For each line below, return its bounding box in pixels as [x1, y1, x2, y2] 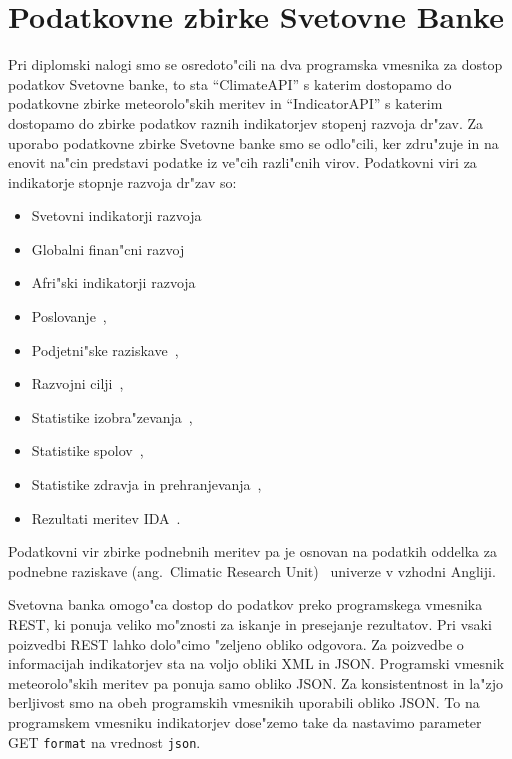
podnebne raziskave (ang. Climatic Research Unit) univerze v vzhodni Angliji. [8, 560, 496, 581]
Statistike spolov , [31, 440, 144, 461]
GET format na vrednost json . [8, 731, 201, 752]
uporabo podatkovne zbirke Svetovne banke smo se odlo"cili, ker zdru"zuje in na [8, 132, 499, 153]
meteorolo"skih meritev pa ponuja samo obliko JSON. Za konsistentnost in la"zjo [8, 672, 503, 693]
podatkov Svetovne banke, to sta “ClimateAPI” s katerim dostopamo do [8, 73, 452, 94]
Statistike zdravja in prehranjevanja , [31, 474, 262, 495]
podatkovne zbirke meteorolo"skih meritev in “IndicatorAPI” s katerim [8, 93, 443, 114]
